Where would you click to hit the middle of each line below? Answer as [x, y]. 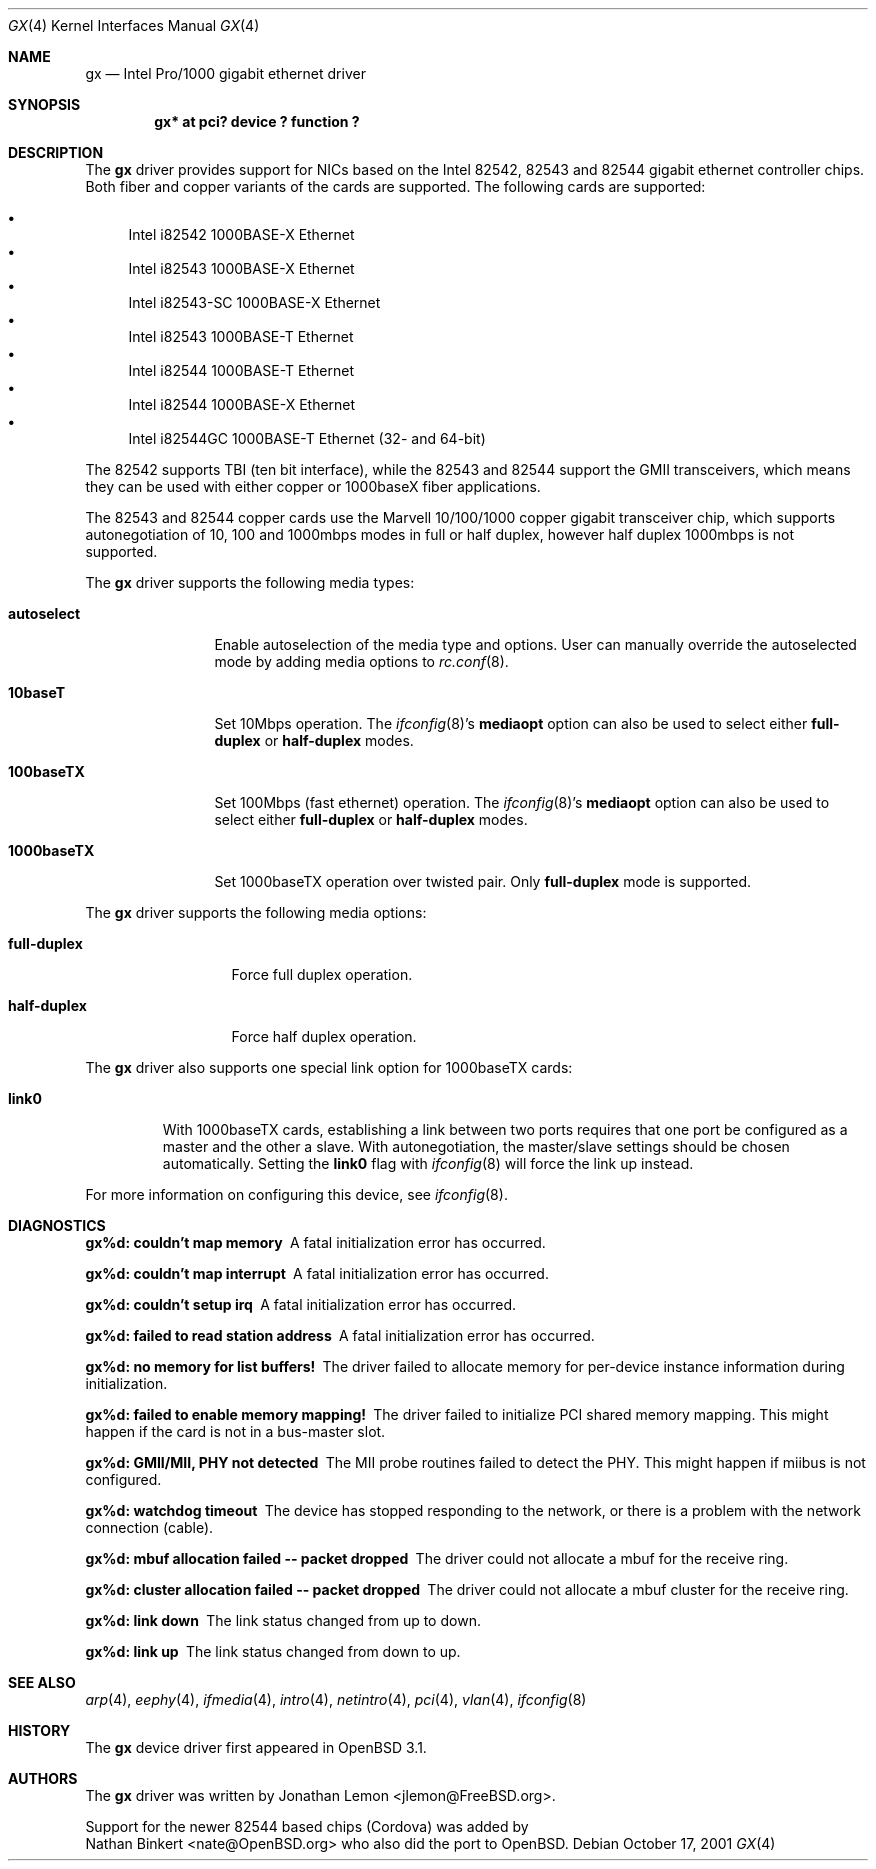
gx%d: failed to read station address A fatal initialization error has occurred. [340, 1335]
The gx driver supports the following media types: [250, 582]
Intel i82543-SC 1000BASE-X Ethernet [254, 302]
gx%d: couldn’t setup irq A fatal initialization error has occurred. [301, 1304]
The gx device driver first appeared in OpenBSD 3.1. [256, 1747]
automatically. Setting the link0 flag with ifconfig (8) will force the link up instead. [428, 1163]
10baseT [36, 692]
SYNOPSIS [44, 104]
